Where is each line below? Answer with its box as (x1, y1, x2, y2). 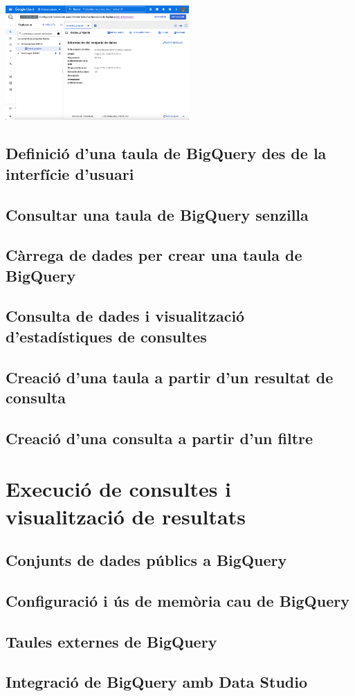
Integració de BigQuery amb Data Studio (6, 671, 308, 693)
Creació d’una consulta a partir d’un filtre (6, 427, 313, 448)
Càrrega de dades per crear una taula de (6, 244, 302, 266)
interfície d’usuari (6, 163, 134, 184)
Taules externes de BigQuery (6, 630, 217, 652)
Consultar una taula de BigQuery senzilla (6, 203, 309, 225)
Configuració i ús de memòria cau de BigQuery (6, 589, 349, 611)
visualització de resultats (6, 502, 246, 530)
